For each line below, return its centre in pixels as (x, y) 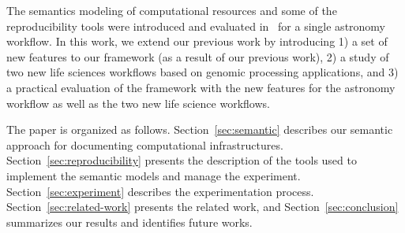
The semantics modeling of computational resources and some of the (172, 10)
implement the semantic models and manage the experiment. (154, 175)
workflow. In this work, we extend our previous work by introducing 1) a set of (197, 41)
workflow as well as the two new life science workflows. (138, 103)
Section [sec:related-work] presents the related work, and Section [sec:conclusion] (202, 207)
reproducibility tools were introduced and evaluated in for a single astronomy (196, 26)
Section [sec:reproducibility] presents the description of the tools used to (182, 160)
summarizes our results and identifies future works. (129, 222)
